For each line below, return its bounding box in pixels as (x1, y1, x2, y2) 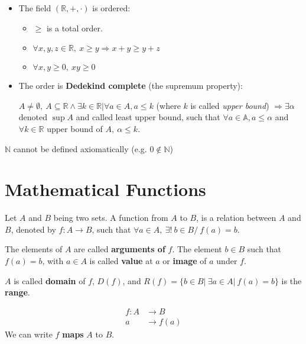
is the (281, 274, 302, 287)
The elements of (5, 243, 63, 255)
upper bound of (47, 122, 103, 134)
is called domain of (14, 274, 86, 287)
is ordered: (92, 2, 131, 14)
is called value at (89, 255, 153, 267)
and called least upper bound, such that (76, 111, 220, 123)
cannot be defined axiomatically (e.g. (13, 142, 147, 155)
